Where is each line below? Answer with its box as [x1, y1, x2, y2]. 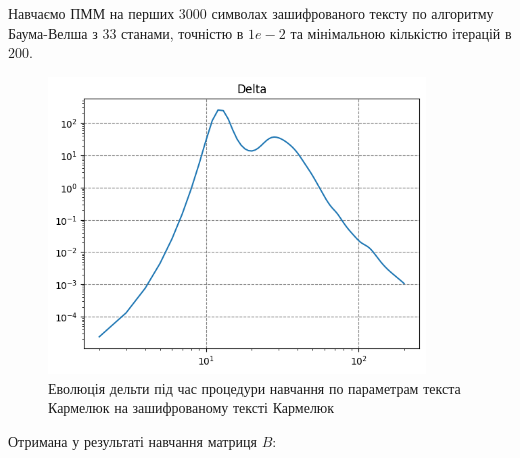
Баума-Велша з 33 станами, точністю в [8, 22, 244, 43]
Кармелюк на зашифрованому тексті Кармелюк [48, 397, 335, 418]
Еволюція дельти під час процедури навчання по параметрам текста [48, 377, 461, 398]
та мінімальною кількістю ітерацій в [290, 22, 512, 43]
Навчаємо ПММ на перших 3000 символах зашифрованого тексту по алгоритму [8, 3, 494, 23]
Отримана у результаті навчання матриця [8, 431, 258, 452]
